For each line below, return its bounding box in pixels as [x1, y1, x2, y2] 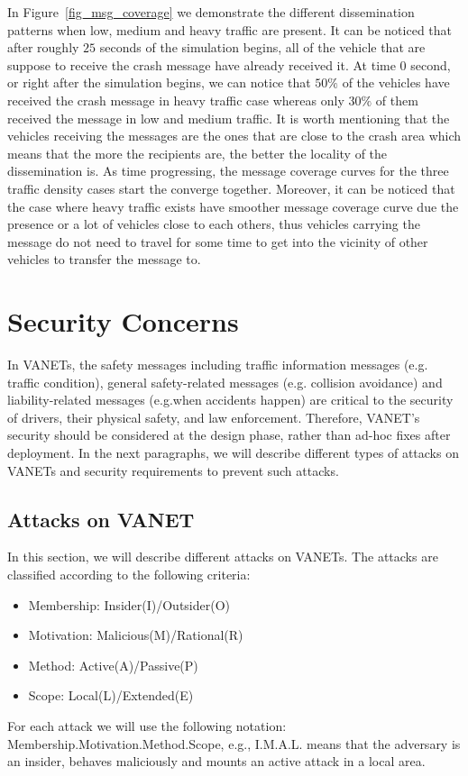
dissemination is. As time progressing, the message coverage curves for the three [7, 161, 449, 180]
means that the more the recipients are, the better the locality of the [7, 143, 388, 162]
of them [375, 90, 418, 109]
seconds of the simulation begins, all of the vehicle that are [99, 38, 426, 57]
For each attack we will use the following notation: [7, 716, 287, 735]
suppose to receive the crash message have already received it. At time [7, 55, 396, 74]
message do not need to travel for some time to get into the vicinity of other [7, 232, 428, 251]
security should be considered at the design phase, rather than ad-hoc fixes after [7, 425, 451, 444]
